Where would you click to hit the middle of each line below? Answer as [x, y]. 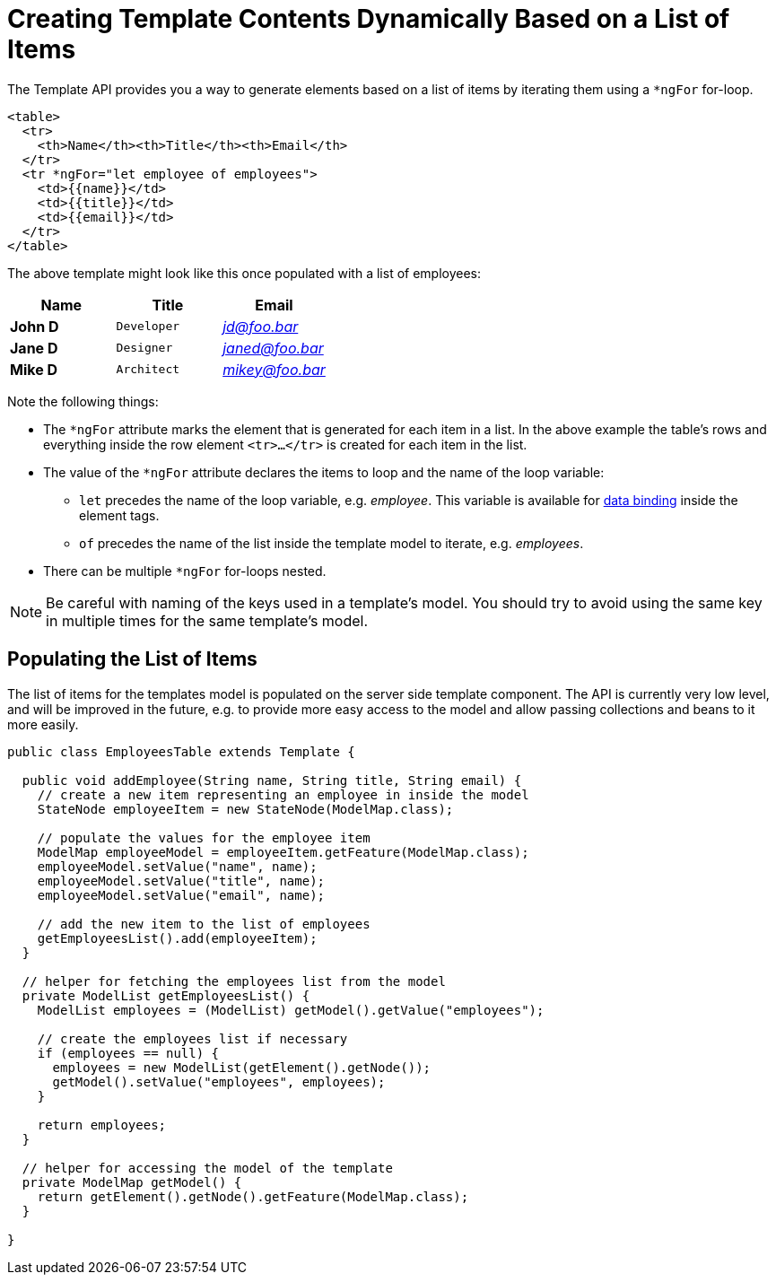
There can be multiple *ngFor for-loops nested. [185, 571]
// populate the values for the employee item [204, 837]
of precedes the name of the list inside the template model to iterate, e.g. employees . [331, 543]
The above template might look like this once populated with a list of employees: [244, 273]
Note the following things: [83, 401]
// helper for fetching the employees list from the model [234, 981]
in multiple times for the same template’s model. [207, 620]
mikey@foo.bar [274, 369]
